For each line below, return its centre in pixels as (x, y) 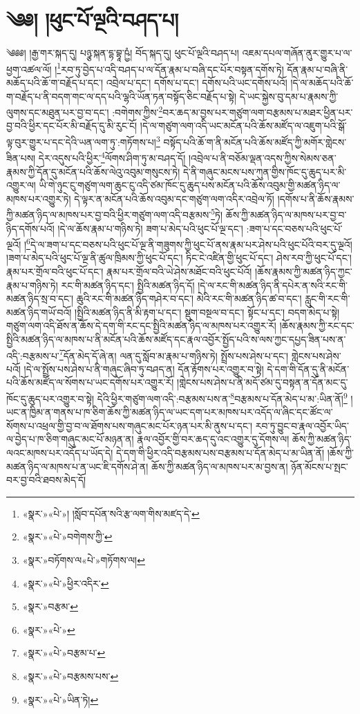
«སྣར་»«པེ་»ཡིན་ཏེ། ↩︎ (60, 699)
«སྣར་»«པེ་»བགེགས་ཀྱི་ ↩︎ (67, 537)
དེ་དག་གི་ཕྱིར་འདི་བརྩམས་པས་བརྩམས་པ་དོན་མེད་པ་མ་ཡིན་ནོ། (220, 452)
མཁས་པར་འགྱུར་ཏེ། (39, 198)
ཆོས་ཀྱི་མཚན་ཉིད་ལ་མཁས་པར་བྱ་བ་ (286, 214)
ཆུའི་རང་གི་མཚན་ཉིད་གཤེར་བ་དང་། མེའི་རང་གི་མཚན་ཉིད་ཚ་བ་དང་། (189, 299)
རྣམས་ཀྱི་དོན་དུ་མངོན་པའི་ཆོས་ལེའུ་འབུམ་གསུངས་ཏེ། (93, 171)
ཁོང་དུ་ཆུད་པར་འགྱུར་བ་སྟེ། (50, 398)
